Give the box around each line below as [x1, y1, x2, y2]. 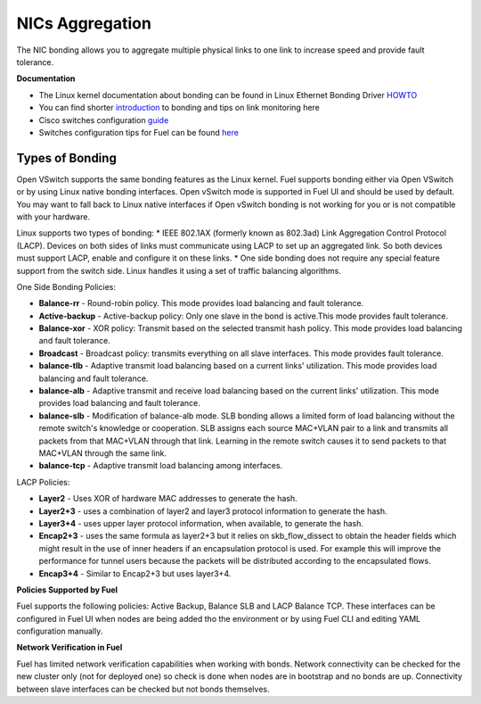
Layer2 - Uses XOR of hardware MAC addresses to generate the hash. [38, 493, 298, 504]
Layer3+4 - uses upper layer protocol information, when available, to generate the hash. [38, 518, 364, 528]
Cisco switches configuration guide [38, 114, 169, 125]
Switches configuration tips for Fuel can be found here [38, 127, 240, 137]
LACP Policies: [16, 476, 70, 487]
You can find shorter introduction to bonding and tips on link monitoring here [38, 103, 321, 113]
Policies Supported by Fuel [16, 584, 118, 595]
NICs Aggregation [16, 13, 151, 33]
